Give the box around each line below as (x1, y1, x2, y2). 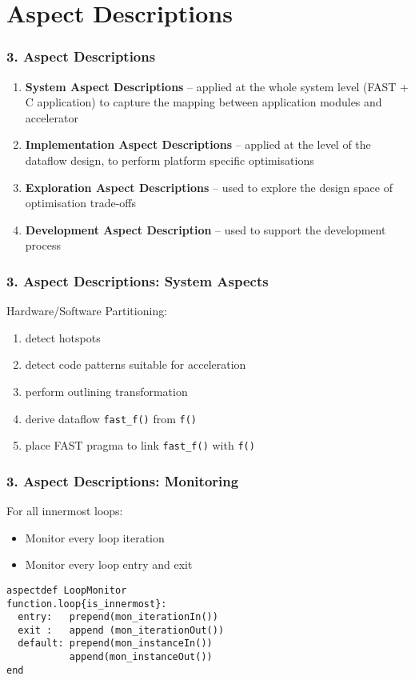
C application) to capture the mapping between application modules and (25, 94, 382, 110)
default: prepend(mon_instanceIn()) (18, 638, 213, 650)
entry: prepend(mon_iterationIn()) (18, 611, 218, 623)
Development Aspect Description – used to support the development (25, 221, 386, 238)
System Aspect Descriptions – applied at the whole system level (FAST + (25, 78, 409, 94)
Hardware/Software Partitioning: (6, 302, 168, 319)
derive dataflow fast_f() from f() (25, 410, 197, 426)
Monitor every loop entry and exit (25, 556, 193, 573)
